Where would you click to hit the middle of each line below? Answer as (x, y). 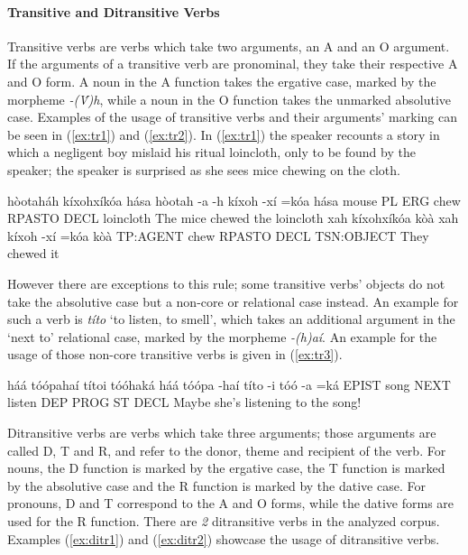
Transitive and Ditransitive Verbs (114, 11)
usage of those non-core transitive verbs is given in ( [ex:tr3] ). (175, 354)
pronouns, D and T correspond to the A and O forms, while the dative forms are (231, 503)
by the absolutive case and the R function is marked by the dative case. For (216, 485)
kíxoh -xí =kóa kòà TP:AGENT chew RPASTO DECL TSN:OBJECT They (218, 235)
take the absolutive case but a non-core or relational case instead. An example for (233, 301)
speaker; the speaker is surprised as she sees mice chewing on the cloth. (204, 169)
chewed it (33, 253)
